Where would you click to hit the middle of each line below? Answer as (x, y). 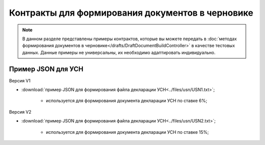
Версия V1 (20, 80)
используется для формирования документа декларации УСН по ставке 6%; (127, 101)
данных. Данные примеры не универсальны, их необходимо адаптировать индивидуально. (119, 52)
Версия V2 (20, 112)
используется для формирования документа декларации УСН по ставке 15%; (127, 132)
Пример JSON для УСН (46, 69)
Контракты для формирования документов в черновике (131, 13)
